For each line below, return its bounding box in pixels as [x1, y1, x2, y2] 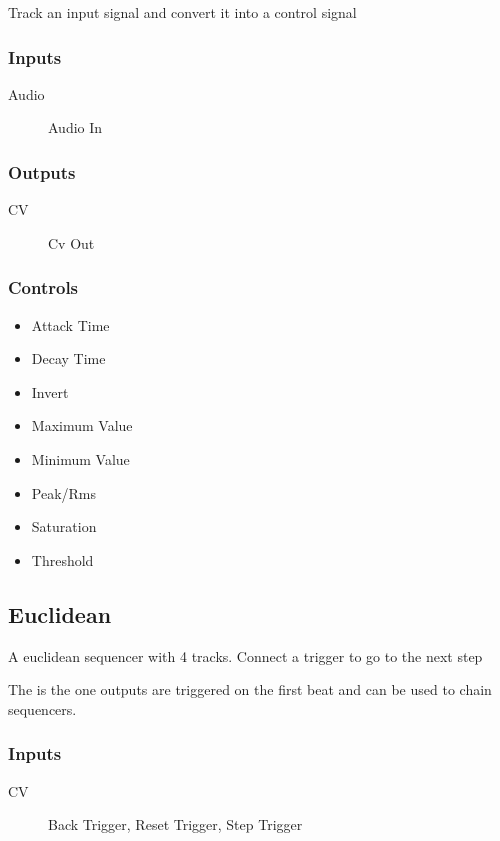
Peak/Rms [31, 482, 97, 503]
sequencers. [8, 698, 77, 719]
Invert [31, 381, 69, 402]
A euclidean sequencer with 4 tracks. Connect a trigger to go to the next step [8, 645, 483, 666]
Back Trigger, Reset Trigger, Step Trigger [48, 814, 303, 835]
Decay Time [31, 348, 106, 369]
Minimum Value [31, 449, 130, 469]
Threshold [31, 549, 94, 570]
